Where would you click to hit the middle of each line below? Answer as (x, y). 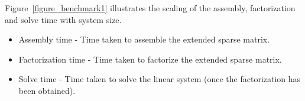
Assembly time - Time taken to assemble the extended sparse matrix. (144, 39)
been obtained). (47, 90)
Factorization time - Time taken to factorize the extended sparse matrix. (150, 59)
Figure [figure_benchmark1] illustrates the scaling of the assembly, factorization (150, 8)
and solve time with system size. (63, 19)
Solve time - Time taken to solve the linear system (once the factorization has (160, 79)
